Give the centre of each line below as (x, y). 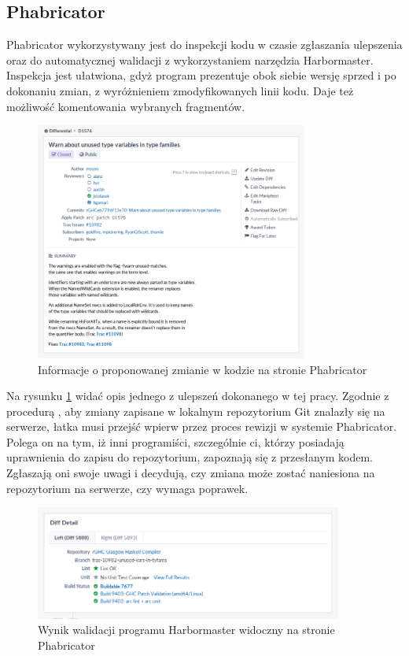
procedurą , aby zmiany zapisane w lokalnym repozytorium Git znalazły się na (196, 411)
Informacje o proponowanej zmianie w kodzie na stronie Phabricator (203, 369)
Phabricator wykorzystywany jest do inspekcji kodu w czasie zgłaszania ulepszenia (204, 44)
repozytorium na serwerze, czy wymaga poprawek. (127, 488)
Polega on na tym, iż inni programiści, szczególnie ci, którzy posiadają (175, 441)
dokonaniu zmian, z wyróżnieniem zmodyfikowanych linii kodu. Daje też (180, 90)
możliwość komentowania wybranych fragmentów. (126, 106)
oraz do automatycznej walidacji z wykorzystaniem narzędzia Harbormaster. (190, 59)
